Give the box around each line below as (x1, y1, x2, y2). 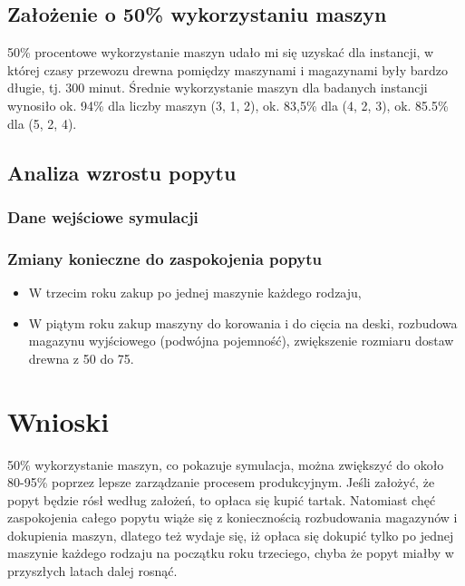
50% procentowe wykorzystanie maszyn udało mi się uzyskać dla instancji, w (7, 43, 434, 62)
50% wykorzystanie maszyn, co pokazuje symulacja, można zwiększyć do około (7, 454, 444, 474)
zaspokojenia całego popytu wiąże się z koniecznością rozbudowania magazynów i (7, 508, 458, 527)
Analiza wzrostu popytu (7, 158, 237, 186)
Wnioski (7, 402, 110, 439)
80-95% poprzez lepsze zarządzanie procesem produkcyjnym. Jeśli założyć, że (7, 473, 435, 492)
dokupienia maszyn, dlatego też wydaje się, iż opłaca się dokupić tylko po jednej (7, 525, 454, 544)
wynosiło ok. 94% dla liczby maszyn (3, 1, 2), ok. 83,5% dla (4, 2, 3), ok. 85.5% (7, 95, 449, 114)
